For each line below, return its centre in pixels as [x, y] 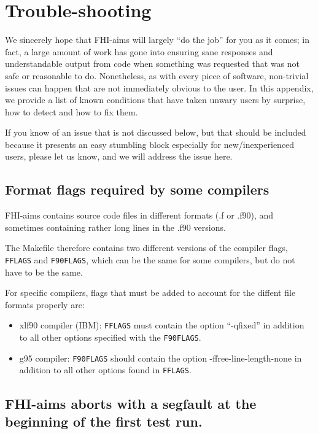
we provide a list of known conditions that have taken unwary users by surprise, [155, 100]
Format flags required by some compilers [137, 189]
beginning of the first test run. [104, 421]
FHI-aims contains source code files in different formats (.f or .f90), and [139, 215]
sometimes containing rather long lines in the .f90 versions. [115, 227]
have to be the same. [44, 272]
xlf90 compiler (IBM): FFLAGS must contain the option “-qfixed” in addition [162, 325]
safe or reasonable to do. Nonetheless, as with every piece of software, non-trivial [157, 75]
